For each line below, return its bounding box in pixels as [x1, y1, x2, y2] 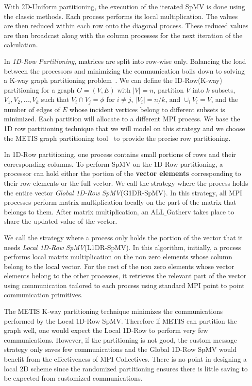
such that [41, 94, 69, 104]
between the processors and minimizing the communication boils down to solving [4, 65, 245, 76]
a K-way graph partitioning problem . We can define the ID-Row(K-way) [4, 75, 222, 85]
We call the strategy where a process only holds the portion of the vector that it [4, 232, 243, 242]
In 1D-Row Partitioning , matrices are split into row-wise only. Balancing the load [4, 56, 246, 66]
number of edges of [4, 104, 60, 114]
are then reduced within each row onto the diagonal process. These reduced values [4, 20, 249, 31]
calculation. [4, 39, 38, 50]
